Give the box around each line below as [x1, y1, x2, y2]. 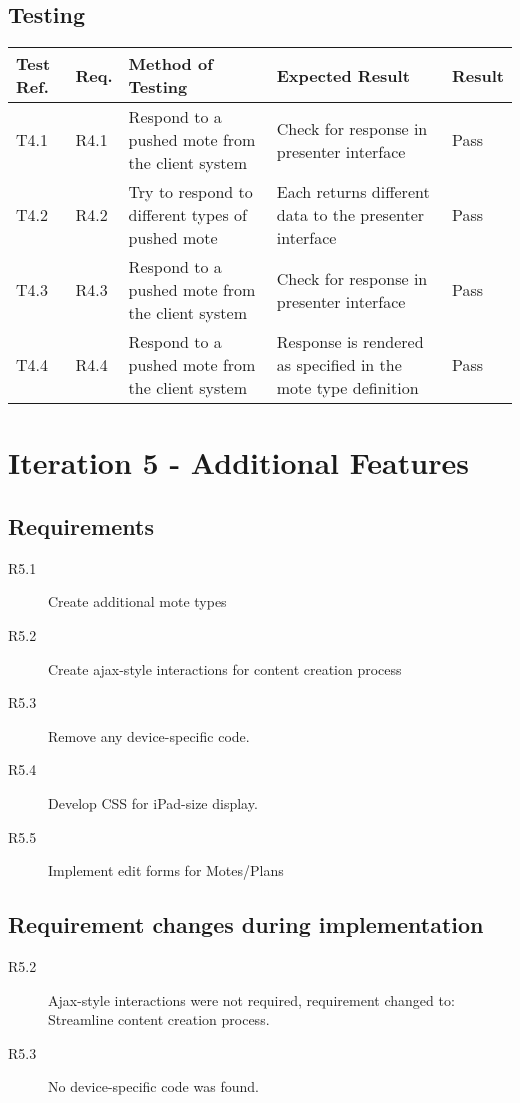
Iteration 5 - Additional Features [8, 442, 469, 483]
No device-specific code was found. [48, 1076, 259, 1097]
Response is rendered [276, 330, 424, 354]
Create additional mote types [48, 591, 227, 612]
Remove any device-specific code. [48, 725, 250, 746]
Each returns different [276, 180, 430, 204]
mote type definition [276, 376, 419, 400]
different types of [128, 203, 247, 227]
